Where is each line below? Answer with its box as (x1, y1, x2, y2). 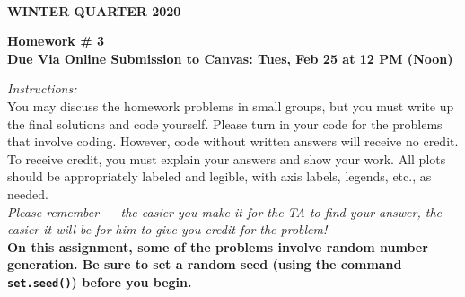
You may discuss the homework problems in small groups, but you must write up (7, 96, 454, 115)
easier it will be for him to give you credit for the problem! (7, 220, 328, 239)
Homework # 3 (7, 31, 104, 50)
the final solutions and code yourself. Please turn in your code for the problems (7, 114, 443, 133)
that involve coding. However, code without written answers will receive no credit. (7, 132, 459, 151)
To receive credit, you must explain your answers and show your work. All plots (7, 149, 446, 168)
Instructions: (7, 79, 77, 98)
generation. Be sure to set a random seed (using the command (7, 255, 402, 274)
